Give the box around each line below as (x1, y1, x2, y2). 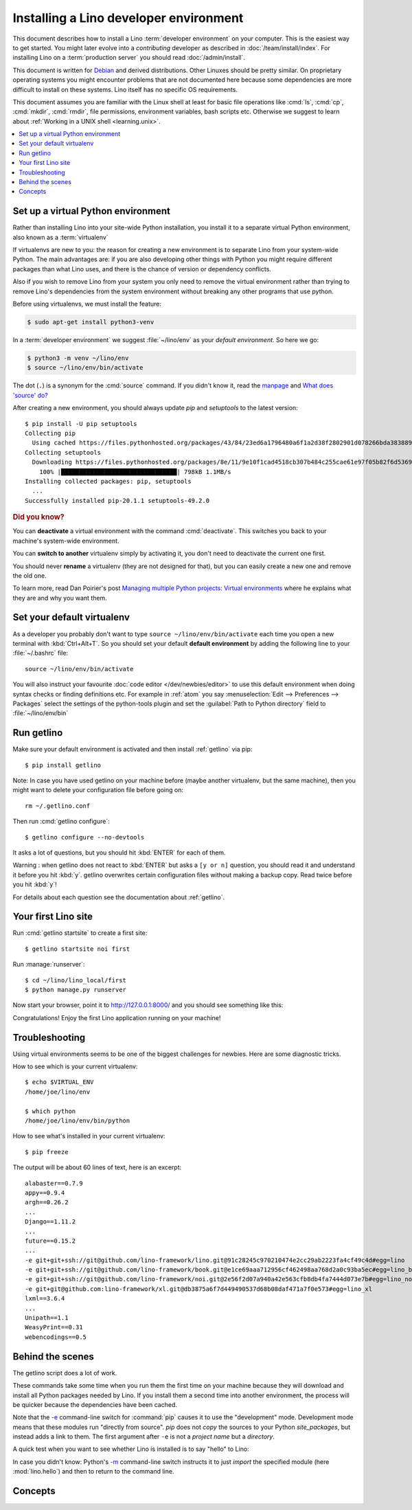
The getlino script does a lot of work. (12, 1368, 117, 1377)
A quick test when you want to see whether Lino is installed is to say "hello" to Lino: (12, 1445, 250, 1453)
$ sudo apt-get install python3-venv (27, 318, 154, 326)
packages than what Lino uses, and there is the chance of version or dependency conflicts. (12, 264, 271, 273)
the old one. (12, 571, 47, 580)
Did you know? (12, 512, 65, 522)
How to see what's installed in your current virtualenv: (12, 1132, 165, 1140)
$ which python (25, 1107, 76, 1115)
